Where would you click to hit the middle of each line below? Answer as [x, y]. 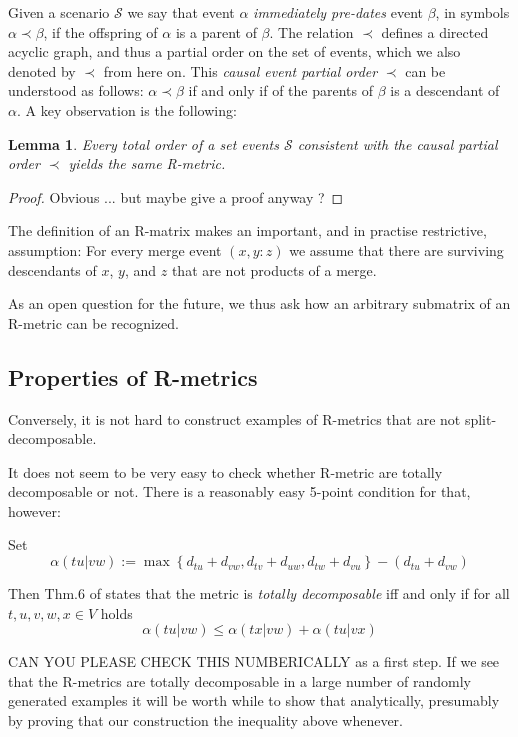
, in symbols [472, 12]
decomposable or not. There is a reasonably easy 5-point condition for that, [239, 491]
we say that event [181, 12]
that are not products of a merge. [274, 269]
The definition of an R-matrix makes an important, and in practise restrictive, [247, 230]
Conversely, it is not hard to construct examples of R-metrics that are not [234, 418]
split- [480, 418]
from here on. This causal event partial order [240, 70]
